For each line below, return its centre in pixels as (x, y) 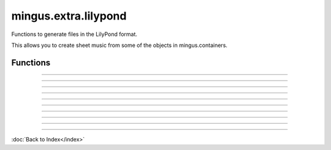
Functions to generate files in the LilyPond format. (74, 34)
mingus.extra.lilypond (69, 16)
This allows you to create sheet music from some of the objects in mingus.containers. (120, 45)
